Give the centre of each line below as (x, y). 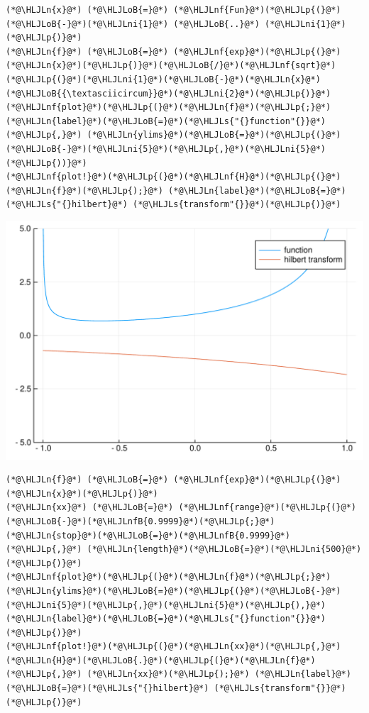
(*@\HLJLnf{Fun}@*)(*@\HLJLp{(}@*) (257, 10)
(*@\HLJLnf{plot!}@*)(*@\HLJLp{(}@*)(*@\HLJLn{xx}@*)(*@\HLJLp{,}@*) (174, 647)
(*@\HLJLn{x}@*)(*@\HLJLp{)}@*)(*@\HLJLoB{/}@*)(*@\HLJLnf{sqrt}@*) (171, 66)
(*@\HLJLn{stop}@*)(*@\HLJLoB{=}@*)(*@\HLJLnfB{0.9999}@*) (148, 535)
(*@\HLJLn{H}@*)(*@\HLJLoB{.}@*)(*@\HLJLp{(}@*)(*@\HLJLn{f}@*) (161, 660)
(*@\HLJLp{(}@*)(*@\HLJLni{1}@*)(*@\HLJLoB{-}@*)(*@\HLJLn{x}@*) (163, 79)
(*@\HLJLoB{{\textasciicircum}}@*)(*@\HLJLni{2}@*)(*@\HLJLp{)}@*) (169, 93)
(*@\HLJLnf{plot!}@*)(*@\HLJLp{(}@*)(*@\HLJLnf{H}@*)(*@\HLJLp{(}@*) (174, 177)
